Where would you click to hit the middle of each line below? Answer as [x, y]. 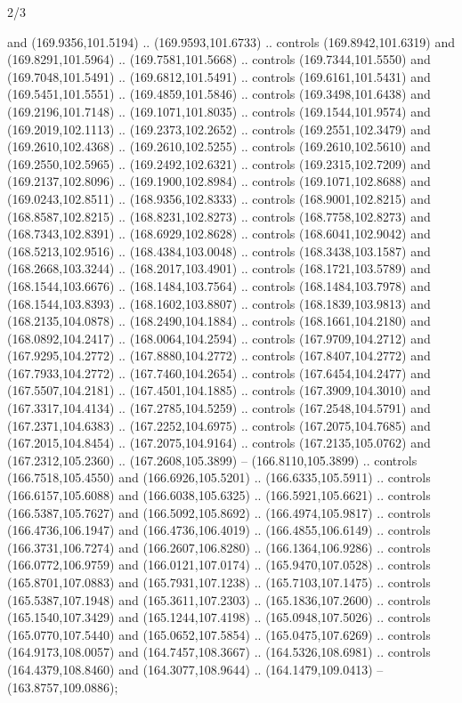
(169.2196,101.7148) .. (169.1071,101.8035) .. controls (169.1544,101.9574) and [219, 111]
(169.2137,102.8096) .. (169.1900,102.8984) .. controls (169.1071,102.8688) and [219, 181]
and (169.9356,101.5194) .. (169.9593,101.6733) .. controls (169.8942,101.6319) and [231, 41]
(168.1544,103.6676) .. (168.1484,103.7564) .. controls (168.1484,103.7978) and [219, 285]
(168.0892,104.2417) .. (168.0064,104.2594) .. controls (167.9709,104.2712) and [219, 338]
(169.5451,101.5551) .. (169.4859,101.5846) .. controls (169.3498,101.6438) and [219, 94]
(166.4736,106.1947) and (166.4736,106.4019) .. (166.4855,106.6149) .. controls [219, 530]
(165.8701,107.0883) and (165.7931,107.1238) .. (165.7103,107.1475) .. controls [219, 582]
